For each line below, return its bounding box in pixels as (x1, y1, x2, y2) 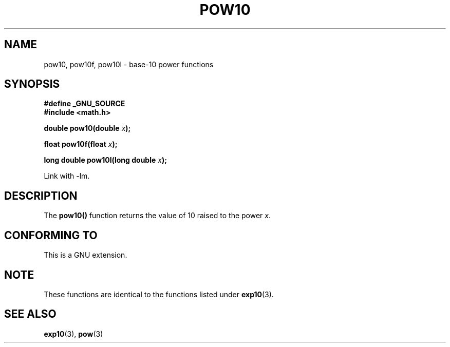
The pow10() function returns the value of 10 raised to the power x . (44, 211, 271, 220)
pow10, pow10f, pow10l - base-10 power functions (44, 60, 214, 69)
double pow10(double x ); (44, 124, 131, 133)
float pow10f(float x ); (44, 140, 118, 149)
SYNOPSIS (4, 78, 60, 91)
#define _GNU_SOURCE (44, 99, 125, 108)
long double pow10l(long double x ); (44, 156, 167, 165)
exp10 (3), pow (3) (44, 329, 103, 338)
